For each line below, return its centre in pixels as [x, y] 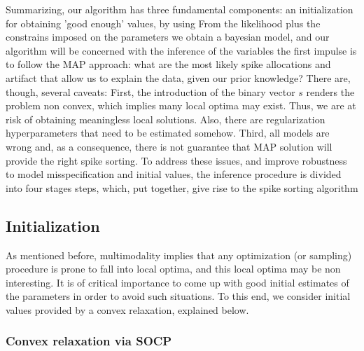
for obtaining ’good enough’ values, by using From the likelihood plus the [163, 23]
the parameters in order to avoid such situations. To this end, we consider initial [178, 296]
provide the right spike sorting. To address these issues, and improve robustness [176, 160]
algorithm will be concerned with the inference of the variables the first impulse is [181, 50]
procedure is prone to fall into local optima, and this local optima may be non [173, 269]
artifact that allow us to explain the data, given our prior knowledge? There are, [178, 77]
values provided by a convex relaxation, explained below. [127, 309]
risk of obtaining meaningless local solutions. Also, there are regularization [166, 119]
